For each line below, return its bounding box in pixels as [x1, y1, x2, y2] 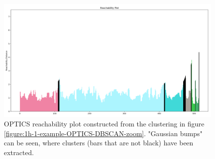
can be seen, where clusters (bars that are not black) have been [4, 138, 193, 148]
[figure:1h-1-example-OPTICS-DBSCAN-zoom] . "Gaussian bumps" [4, 128, 203, 138]
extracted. [4, 147, 34, 158]
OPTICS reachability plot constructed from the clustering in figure [4, 119, 205, 129]
